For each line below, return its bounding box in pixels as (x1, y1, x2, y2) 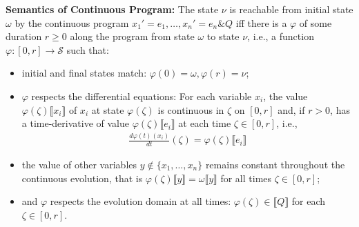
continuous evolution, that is (21, 170, 143, 185)
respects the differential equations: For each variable (31, 88, 252, 103)
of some (299, 15, 332, 30)
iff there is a (235, 15, 287, 30)
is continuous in (157, 102, 224, 117)
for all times (220, 170, 272, 185)
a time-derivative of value (21, 116, 129, 130)
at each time (178, 116, 231, 130)
